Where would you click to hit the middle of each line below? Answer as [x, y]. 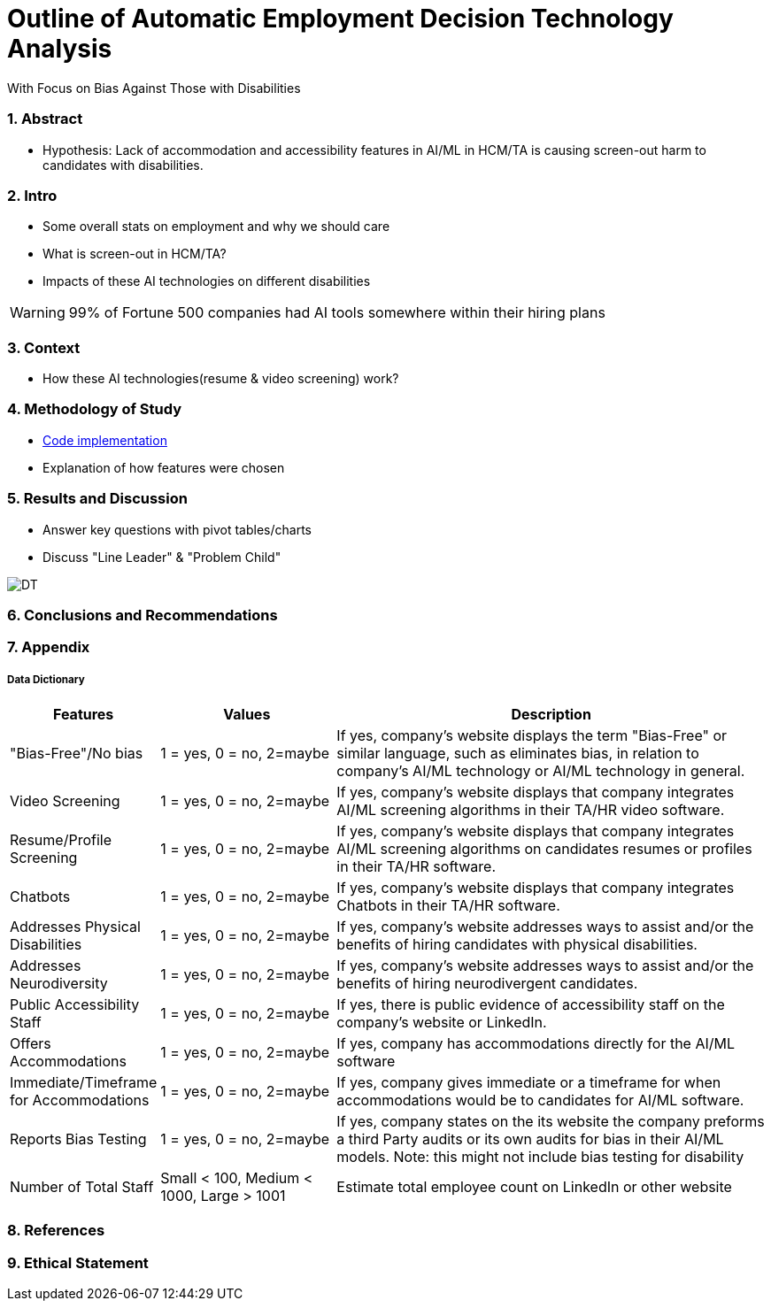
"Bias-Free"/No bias [77, 754]
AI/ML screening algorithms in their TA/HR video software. [531, 810]
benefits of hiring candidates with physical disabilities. [517, 945]
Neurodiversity [59, 984]
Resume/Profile [61, 840]
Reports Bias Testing [78, 1139]
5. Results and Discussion [97, 499]
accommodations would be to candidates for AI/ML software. [540, 1100]
